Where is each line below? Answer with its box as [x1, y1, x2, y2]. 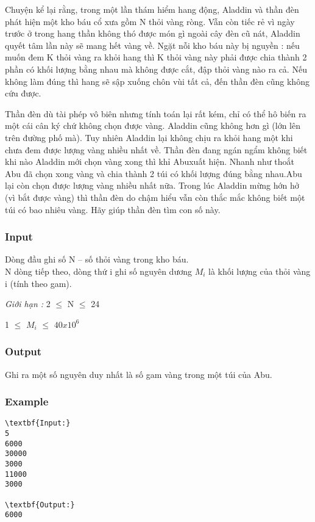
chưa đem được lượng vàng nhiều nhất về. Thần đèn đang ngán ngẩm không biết [5, 143, 308, 156]
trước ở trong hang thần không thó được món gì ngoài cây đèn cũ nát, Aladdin [5, 27, 300, 40]
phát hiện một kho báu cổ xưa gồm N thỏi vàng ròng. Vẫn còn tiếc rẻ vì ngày [5, 15, 295, 27]
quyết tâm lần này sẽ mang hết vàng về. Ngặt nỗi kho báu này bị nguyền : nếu [5, 38, 300, 51]
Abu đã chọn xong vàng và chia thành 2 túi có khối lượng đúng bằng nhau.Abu [5, 167, 302, 179]
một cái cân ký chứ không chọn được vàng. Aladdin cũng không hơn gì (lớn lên [5, 119, 300, 132]
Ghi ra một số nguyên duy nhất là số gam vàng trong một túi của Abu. [5, 368, 272, 380]
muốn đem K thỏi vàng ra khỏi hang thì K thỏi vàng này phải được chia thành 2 [5, 51, 307, 63]
